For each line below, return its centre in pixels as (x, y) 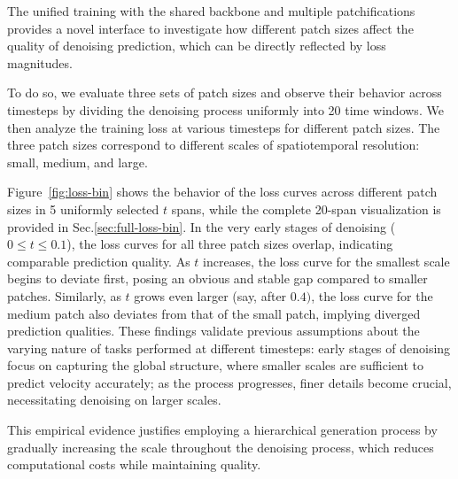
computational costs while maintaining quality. (134, 464)
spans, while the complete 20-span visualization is (306, 209)
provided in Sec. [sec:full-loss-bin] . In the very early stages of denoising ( (202, 226)
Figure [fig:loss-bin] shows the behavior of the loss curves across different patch (222, 192)
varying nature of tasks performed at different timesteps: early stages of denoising (229, 348)
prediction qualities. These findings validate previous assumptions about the (213, 331)
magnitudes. (40, 62)
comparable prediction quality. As (99, 261)
